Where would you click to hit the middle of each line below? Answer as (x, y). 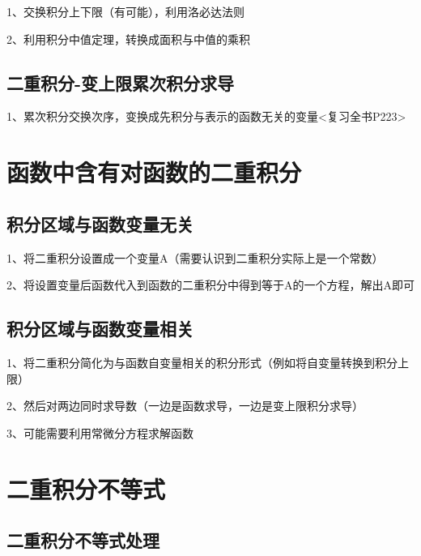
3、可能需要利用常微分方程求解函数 (100, 432)
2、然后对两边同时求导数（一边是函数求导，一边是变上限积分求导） (185, 406)
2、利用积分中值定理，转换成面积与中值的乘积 (128, 38)
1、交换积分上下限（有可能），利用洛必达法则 (125, 11)
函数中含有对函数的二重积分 (154, 172)
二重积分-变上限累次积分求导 (121, 82)
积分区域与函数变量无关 (100, 223)
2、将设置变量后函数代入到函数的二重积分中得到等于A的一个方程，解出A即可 (210, 285)
